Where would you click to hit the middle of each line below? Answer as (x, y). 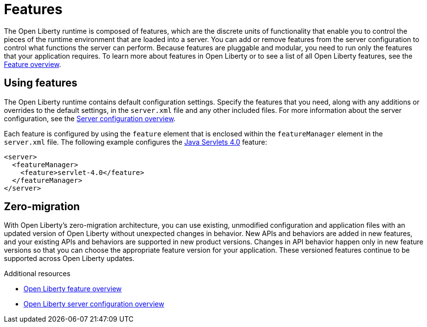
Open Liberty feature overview (73, 289)
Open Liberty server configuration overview (94, 304)
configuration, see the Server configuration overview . (90, 118)
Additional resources (37, 274)
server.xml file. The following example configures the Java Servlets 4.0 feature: (135, 142)
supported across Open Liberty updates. (69, 259)
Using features (41, 83)
